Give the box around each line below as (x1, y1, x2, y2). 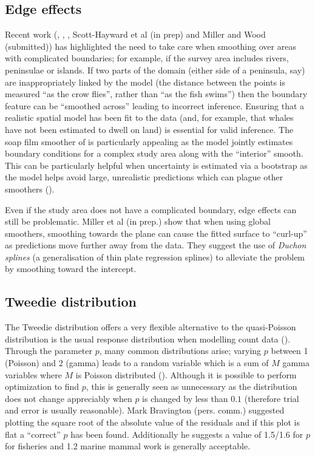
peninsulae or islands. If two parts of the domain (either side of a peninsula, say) (5, 63, 305, 76)
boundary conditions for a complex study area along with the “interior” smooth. (5, 147, 303, 160)
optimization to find (5, 380, 80, 393)
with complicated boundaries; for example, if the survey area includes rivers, (5, 52, 289, 64)
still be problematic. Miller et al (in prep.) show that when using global (5, 215, 271, 228)
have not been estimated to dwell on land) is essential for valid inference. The (5, 123, 294, 135)
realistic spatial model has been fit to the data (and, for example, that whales (5, 111, 294, 124)
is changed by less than (142, 392, 228, 404)
